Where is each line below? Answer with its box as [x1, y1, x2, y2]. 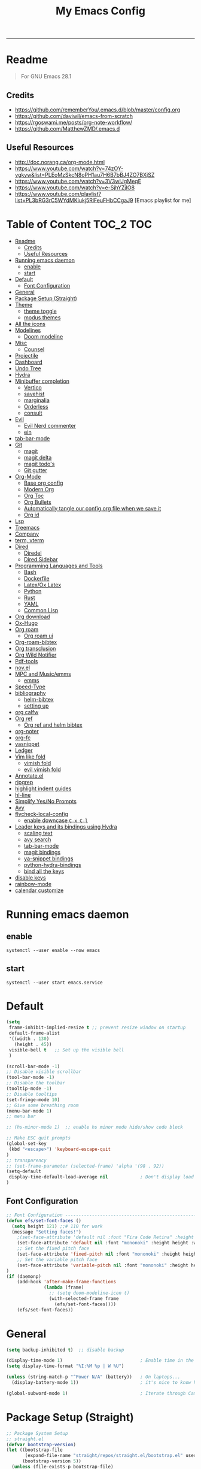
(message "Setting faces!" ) [11, 1229, 82, 1235]
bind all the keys [23, 868, 65, 875]
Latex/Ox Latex [23, 581, 62, 588]
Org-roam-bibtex [14, 638, 57, 645]
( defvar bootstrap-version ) [6, 1441, 77, 1447]
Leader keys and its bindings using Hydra [14, 823, 118, 830]
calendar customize [14, 887, 64, 894]
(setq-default [6, 1168, 42, 1175]
